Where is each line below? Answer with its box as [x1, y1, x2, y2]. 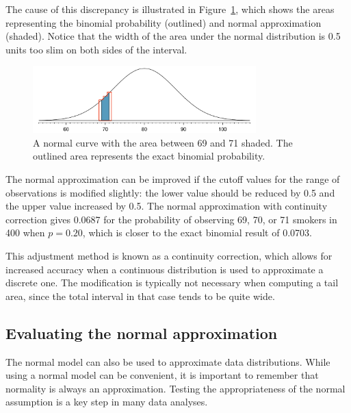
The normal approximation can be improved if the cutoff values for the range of [5, 172, 340, 186]
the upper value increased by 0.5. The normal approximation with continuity [5, 199, 328, 213]
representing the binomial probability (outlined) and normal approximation [5, 15, 322, 29]
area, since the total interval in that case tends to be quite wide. [5, 288, 275, 303]
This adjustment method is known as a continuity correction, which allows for [5, 249, 333, 262]
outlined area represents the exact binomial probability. [33, 149, 265, 163]
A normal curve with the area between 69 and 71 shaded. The [33, 135, 293, 149]
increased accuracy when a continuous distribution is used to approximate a [5, 262, 324, 276]
